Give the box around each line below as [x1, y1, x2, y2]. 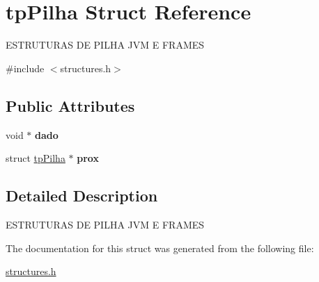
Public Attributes [6, 94, 135, 116]
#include [6, 60, 45, 75]
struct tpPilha [6, 151, 65, 165]
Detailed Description [6, 185, 158, 206]
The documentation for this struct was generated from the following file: [6, 240, 314, 255]
